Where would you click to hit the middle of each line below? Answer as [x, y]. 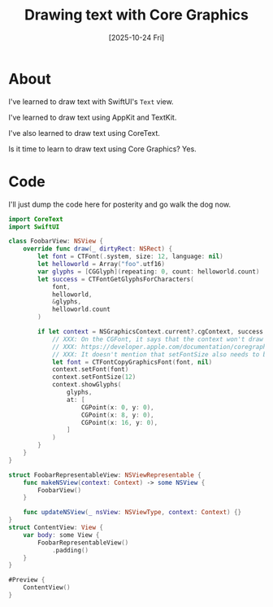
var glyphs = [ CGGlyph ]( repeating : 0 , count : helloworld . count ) [149, 271]
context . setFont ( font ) [90, 369]
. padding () [70, 550]
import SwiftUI [34, 227]
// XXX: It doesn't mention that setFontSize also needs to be [161, 354]
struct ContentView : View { [56, 527]
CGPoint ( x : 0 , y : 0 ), [117, 407]
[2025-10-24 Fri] [136, 37]
